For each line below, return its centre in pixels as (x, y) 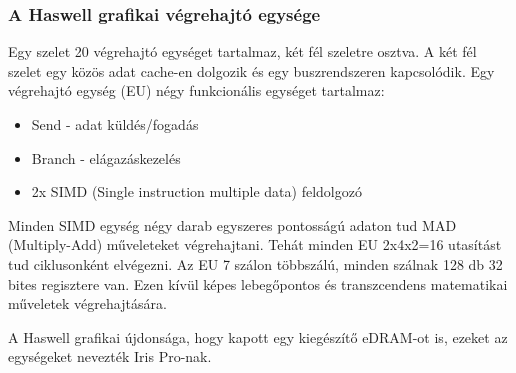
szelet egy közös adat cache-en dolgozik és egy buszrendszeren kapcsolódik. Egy (251, 70)
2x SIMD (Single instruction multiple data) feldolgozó (196, 191)
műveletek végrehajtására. (87, 303)
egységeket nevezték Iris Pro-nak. (110, 356)
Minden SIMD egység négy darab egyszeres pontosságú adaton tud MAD (232, 224)
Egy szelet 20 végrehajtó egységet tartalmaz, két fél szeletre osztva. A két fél (242, 51)
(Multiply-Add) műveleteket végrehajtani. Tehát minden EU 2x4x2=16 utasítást (255, 244)
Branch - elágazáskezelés (106, 157)
